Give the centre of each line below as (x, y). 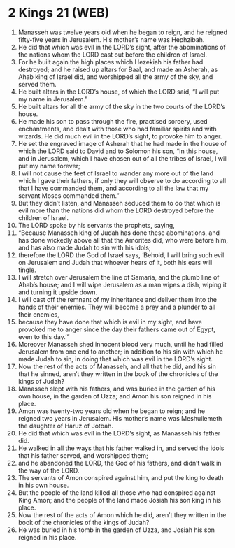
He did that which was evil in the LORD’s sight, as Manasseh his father (119, 433)
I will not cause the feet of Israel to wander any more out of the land (116, 173)
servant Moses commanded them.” (69, 195)
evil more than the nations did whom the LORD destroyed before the (116, 210)
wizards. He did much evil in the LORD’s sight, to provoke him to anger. (120, 136)
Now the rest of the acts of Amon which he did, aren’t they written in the (122, 514)
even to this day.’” (44, 336)
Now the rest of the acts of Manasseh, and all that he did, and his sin (117, 366)
